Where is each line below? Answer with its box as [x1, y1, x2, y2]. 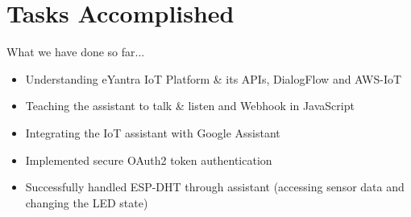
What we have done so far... [6, 43, 145, 60]
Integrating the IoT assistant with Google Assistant [25, 124, 280, 141]
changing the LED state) [25, 194, 148, 211]
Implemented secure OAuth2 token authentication [25, 151, 272, 168]
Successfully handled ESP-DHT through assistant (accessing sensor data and [25, 178, 405, 195]
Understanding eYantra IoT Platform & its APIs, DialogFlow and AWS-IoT [25, 70, 402, 87]
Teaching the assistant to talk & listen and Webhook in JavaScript [25, 97, 355, 114]
